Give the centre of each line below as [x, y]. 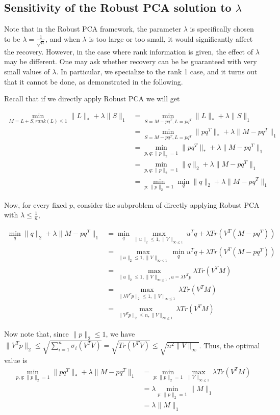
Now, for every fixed [36, 204]
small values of [27, 71]
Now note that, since [36, 333]
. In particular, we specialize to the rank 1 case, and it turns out [157, 71]
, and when [63, 38]
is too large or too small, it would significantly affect [171, 38]
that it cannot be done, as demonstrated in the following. [94, 81]
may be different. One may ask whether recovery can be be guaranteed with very [131, 61]
